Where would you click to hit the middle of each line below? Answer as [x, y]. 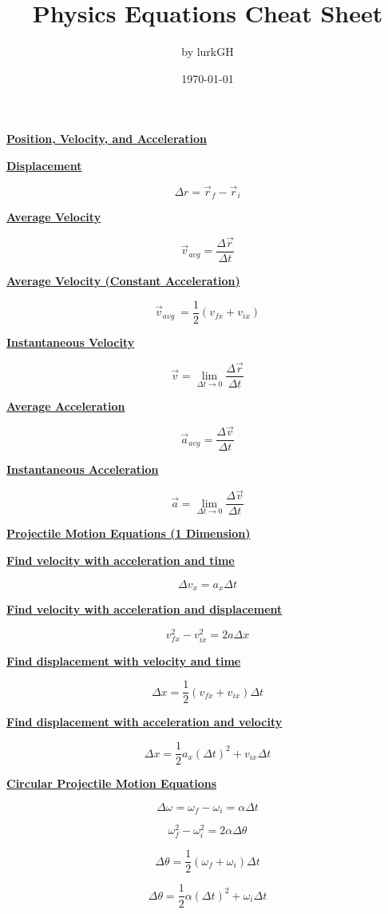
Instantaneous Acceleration [83, 469]
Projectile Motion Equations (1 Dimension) [129, 533]
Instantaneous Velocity [71, 342]
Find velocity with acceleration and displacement [145, 608]
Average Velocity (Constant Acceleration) [123, 281]
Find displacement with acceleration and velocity [145, 722]
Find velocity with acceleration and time [121, 560]
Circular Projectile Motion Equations [111, 783]
